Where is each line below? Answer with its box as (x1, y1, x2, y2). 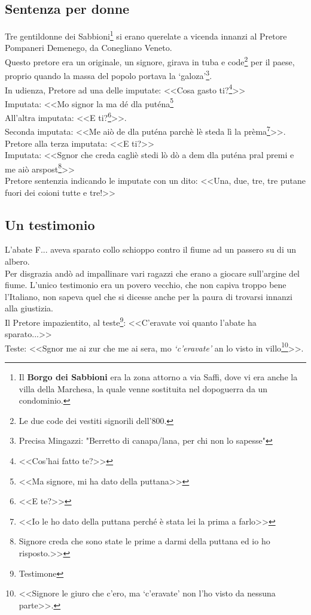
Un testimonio (5, 215, 95, 234)
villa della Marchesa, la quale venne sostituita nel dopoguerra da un (19, 382, 268, 395)
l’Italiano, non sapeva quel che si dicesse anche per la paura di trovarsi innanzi (5, 290, 292, 302)
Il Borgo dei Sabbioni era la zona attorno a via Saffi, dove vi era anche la (19, 371, 298, 383)
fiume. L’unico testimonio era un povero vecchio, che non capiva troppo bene (5, 278, 286, 291)
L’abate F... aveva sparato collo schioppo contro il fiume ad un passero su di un (5, 243, 297, 256)
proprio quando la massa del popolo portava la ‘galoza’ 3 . (5, 68, 212, 81)
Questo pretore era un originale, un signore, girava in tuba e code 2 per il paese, (5, 54, 295, 68)
